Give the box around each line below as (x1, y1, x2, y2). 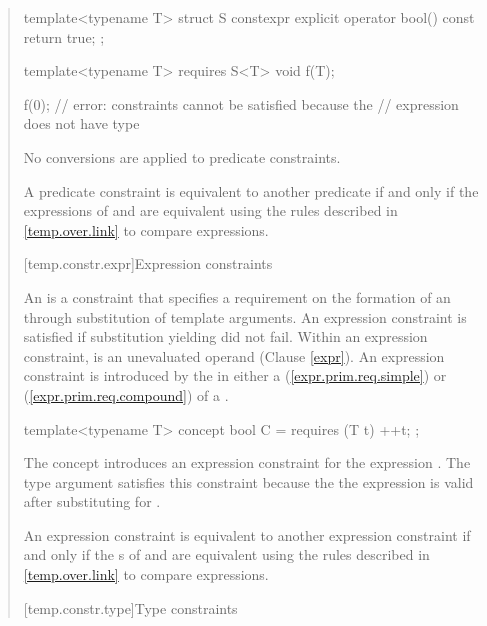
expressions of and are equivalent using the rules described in (23, 200, 398, 221)
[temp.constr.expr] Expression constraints (23, 253, 273, 274)
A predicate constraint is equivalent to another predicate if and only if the (23, 180, 479, 201)
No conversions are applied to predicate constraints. (23, 146, 341, 167)
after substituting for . (23, 491, 161, 512)
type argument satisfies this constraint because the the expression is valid (23, 471, 474, 492)
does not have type (23, 113, 140, 134)
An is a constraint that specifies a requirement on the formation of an (23, 286, 451, 307)
